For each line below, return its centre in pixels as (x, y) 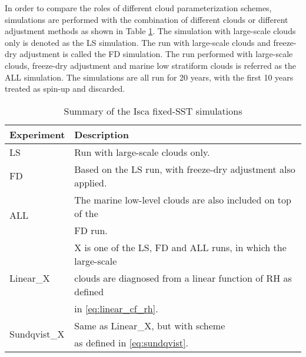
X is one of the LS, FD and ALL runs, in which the (180, 247)
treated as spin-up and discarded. (65, 89)
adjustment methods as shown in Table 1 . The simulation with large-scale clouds (150, 31)
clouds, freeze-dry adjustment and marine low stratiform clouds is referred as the (151, 65)
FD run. (91, 230)
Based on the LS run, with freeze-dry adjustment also (185, 169)
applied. (91, 182)
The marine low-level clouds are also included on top (183, 199)
